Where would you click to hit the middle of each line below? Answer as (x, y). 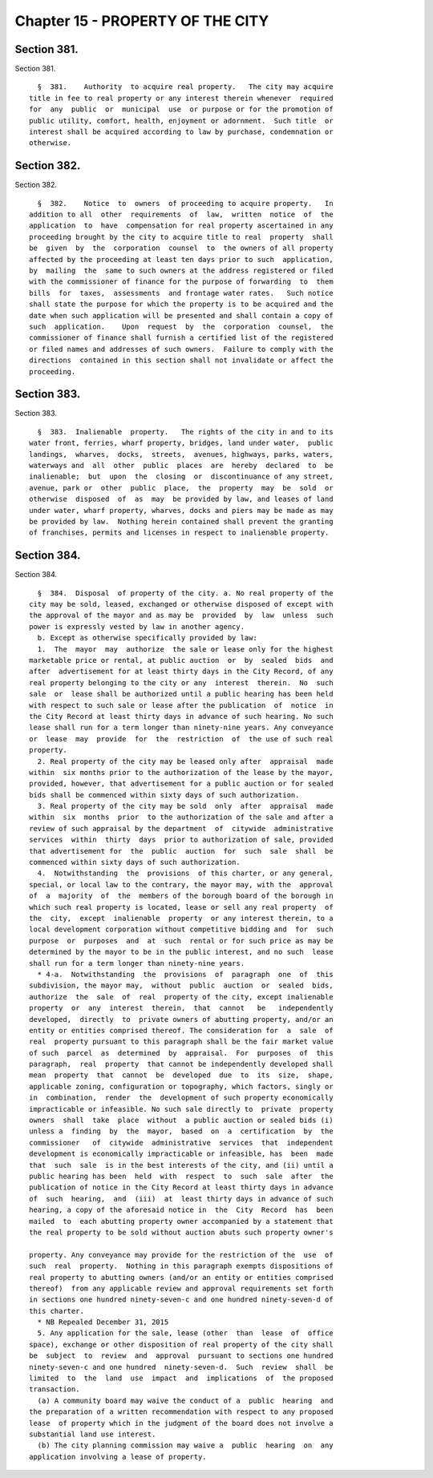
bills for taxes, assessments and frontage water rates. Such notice (181, 293)
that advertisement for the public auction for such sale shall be (181, 851)
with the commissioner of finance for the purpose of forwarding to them (181, 282)
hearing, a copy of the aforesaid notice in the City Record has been (181, 1210)
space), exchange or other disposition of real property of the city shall (181, 1344)
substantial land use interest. (93, 1434)
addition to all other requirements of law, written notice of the (181, 215)
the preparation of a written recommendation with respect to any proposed (181, 1412)
